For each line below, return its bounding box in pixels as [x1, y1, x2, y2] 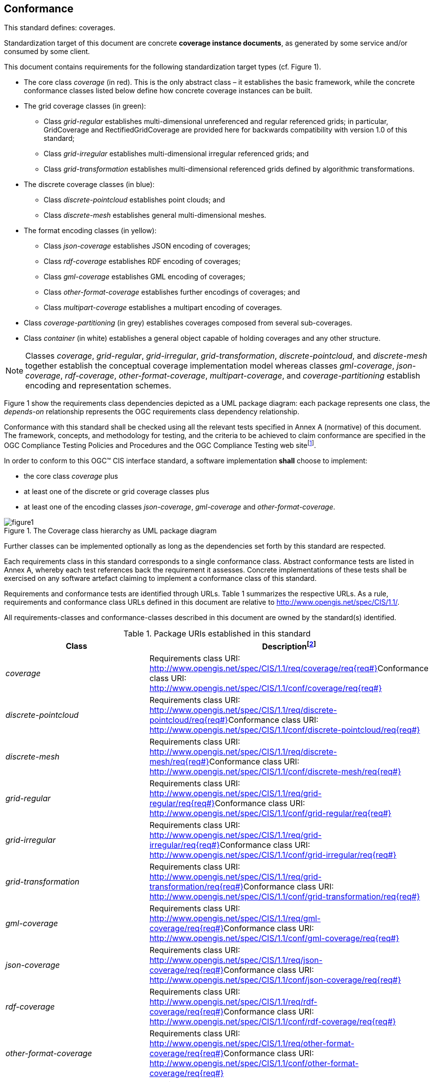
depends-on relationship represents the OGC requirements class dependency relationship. [4, 407, 300, 416]
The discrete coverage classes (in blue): [24, 180, 155, 189]
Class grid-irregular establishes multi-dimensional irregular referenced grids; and [44, 149, 309, 158]
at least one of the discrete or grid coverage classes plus [24, 487, 210, 496]
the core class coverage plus [24, 472, 118, 481]
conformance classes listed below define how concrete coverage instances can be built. [24, 86, 313, 95]
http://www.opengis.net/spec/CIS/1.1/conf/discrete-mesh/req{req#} [149, 766, 401, 777]
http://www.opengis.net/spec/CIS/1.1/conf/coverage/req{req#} [149, 683, 382, 694]
